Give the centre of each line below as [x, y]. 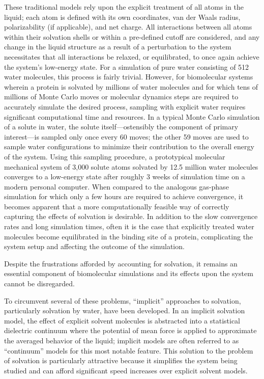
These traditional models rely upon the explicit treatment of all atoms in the [124, 7]
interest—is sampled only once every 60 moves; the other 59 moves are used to [126, 136]
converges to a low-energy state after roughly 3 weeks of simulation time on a [125, 177]
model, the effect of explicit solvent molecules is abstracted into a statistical [122, 320]
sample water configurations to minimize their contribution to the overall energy [129, 146]
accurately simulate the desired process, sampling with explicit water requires [125, 106]
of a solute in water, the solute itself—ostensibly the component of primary [121, 127]
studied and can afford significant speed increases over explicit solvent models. [126, 370]
